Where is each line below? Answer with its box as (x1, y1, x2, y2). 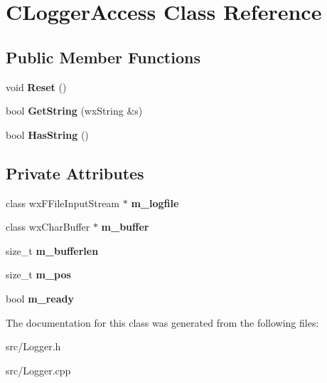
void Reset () (6, 79, 67, 94)
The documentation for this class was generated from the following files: (6, 315, 319, 330)
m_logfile (131, 195, 179, 210)
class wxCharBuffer (6, 219, 90, 234)
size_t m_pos (6, 267, 71, 282)
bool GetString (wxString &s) (6, 103, 143, 118)
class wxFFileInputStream (6, 195, 120, 210)
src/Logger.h (6, 339, 61, 354)
